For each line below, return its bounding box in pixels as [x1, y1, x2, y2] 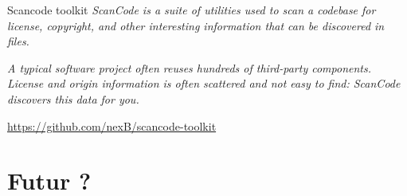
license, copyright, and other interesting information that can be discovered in [7, 17, 385, 33]
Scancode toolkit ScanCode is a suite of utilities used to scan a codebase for [7, 2, 376, 18]
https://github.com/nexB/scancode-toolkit [7, 117, 217, 134]
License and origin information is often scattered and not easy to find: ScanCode [7, 75, 401, 92]
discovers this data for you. [7, 90, 139, 107]
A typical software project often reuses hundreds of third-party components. [7, 59, 371, 76]
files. [7, 33, 29, 49]
